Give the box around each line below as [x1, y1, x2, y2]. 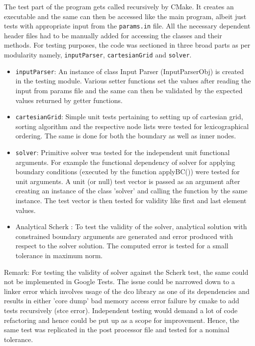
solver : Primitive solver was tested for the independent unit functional [15, 147, 230, 157]
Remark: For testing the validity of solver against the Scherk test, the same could [4, 266, 249, 277]
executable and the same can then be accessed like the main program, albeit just [4, 11, 247, 21]
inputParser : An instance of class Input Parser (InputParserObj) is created [15, 66, 244, 76]
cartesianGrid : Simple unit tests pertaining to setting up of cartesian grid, [15, 111, 243, 122]
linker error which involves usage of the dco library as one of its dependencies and [4, 286, 250, 296]
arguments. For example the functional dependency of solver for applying [15, 157, 235, 167]
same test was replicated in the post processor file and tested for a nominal [4, 324, 229, 335]
